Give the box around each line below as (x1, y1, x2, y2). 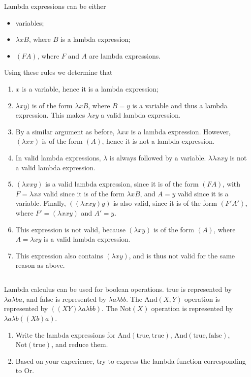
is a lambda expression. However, (131, 126, 231, 136)
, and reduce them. (51, 339, 108, 349)
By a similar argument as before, (15, 126, 115, 136)
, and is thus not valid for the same (128, 250, 235, 260)
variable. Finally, (15, 198, 66, 208)
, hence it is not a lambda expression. (102, 136, 215, 146)
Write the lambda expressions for (15, 329, 116, 340)
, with (222, 179, 241, 189)
